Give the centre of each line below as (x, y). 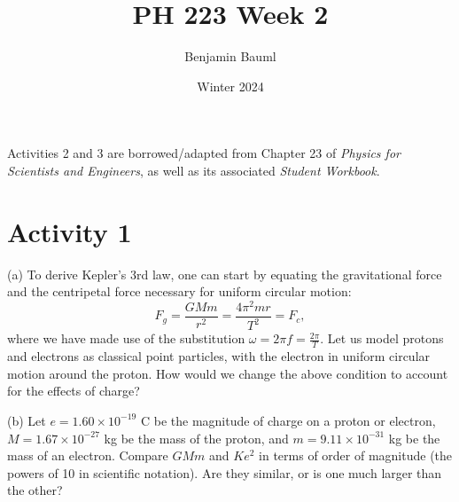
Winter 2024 (230, 86)
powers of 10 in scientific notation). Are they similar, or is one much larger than (225, 472)
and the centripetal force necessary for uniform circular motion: (179, 291)
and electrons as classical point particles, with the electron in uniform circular (219, 356)
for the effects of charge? (74, 391)
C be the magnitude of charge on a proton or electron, (288, 420)
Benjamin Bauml (230, 56)
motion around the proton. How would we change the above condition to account (228, 373)
